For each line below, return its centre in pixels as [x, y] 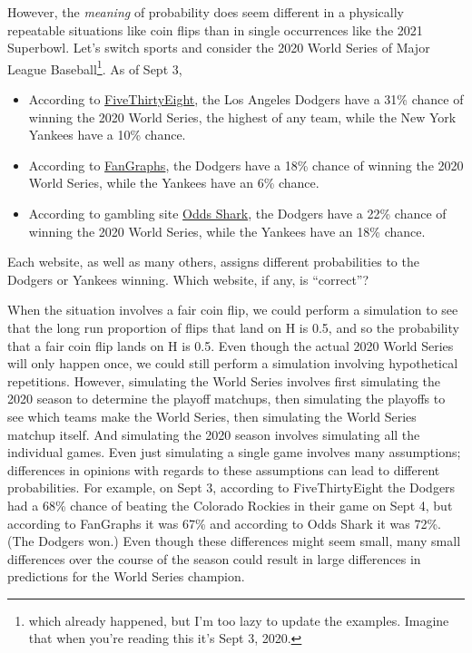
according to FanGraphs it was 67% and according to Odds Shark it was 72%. [224, 523]
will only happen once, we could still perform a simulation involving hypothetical [233, 363]
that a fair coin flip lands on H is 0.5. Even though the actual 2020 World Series [231, 345]
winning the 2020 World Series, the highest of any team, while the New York [242, 117]
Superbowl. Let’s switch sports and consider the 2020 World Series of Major [219, 48]
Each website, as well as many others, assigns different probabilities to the [213, 262]
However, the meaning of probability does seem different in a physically [206, 12]
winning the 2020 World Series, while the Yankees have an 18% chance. [227, 231]
